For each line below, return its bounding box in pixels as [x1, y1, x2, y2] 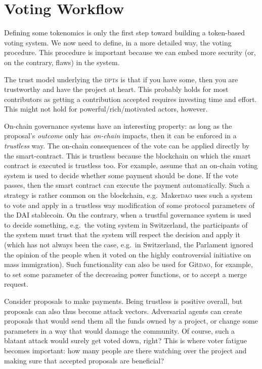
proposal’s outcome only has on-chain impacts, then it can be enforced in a [4, 130, 237, 141]
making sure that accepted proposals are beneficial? [4, 355, 164, 365]
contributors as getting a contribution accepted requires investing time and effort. [4, 93, 257, 104]
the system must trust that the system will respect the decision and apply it [4, 229, 240, 240]
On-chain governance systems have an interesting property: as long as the [4, 120, 232, 131]
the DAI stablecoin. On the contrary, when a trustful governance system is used [4, 209, 251, 220]
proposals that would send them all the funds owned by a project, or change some [4, 315, 258, 326]
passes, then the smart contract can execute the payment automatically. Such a [4, 180, 250, 190]
